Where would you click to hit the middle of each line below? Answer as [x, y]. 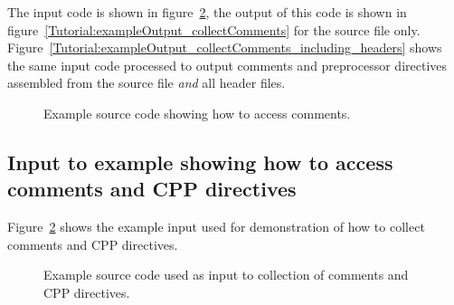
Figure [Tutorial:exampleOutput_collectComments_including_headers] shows [225, 48]
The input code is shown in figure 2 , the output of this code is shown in [207, 12]
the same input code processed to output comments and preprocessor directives [227, 65]
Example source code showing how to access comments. [197, 113]
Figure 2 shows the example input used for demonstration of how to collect [216, 227]
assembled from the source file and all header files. [147, 83]
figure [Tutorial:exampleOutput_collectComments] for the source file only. [214, 29]
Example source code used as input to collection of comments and [226, 275]
